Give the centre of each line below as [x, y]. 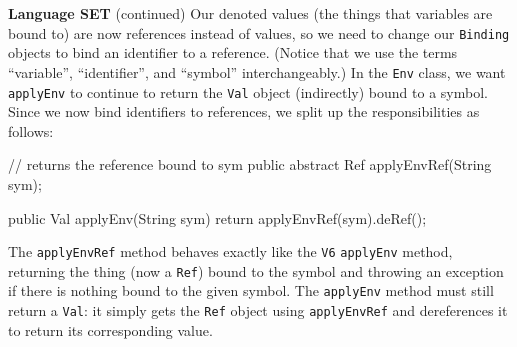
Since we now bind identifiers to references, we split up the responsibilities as [244, 111]
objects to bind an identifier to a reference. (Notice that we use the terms [233, 52]
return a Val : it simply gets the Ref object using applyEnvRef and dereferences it [258, 310]
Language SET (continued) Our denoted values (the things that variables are [250, 13]
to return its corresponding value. [110, 329]
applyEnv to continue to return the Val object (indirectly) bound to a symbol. [248, 91]
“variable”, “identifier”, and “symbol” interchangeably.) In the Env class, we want [257, 71]
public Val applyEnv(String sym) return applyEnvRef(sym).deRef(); [217, 217]
